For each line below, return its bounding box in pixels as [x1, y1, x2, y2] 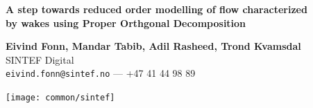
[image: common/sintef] [6, 93, 115, 103]
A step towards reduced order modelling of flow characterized [6, 2, 307, 16]
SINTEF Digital [6, 52, 74, 66]
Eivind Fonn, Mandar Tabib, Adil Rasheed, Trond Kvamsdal [6, 39, 301, 53]
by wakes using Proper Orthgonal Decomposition [6, 15, 246, 30]
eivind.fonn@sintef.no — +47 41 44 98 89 [6, 66, 196, 80]
